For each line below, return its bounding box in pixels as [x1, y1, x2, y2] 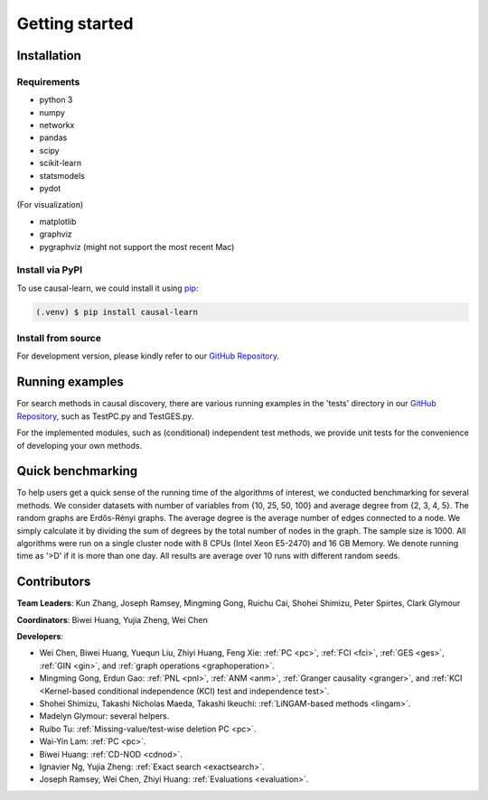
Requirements [16, 75, 80, 88]
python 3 [39, 95, 73, 106]
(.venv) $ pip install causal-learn [35, 307, 199, 317]
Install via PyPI [16, 264, 83, 276]
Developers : [16, 631, 63, 642]
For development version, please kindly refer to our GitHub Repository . [16, 350, 280, 361]
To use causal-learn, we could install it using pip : [16, 283, 199, 293]
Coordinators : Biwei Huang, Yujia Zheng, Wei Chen [16, 614, 208, 625]
